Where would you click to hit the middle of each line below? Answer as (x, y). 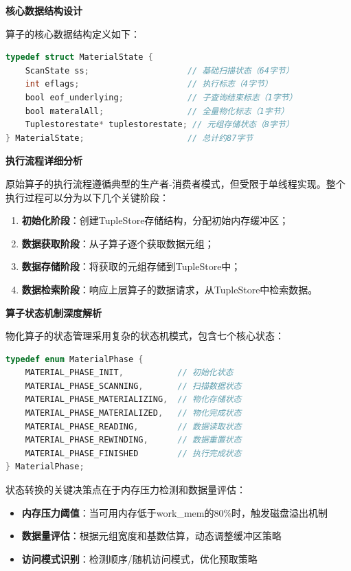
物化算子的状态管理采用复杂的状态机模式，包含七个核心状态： (145, 336)
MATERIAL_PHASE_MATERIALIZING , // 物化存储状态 (133, 400)
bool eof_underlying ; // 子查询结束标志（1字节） (161, 97)
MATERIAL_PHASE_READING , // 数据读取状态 (133, 426)
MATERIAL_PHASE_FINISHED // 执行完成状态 (133, 453)
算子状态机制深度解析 (54, 312)
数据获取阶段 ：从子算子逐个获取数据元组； (118, 243)
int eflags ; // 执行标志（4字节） (149, 84)
